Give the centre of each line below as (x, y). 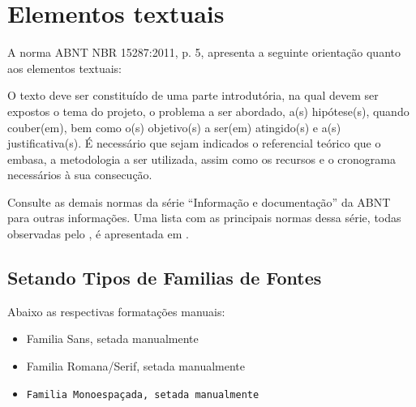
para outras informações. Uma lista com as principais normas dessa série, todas (204, 218)
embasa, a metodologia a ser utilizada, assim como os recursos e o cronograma (202, 159)
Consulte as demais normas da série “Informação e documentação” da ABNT (199, 201)
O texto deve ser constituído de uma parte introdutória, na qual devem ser (193, 95)
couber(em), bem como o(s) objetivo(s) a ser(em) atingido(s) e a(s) (174, 127)
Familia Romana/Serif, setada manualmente (136, 366)
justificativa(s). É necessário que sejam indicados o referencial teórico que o (194, 143)
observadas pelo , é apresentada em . (98, 234)
